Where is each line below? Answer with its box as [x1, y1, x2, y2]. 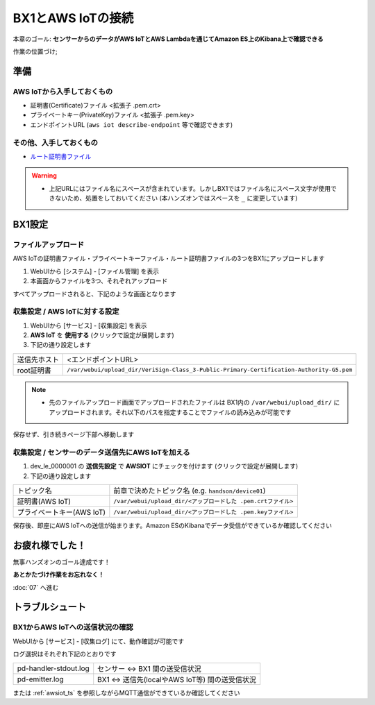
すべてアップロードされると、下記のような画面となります [12, 289, 176, 298]
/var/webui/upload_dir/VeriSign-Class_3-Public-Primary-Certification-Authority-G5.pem [67, 366, 353, 374]
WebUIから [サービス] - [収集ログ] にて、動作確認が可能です [12, 637, 184, 645]
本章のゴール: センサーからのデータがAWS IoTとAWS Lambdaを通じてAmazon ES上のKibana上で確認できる [12, 35, 324, 43]
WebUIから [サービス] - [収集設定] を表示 [30, 321, 147, 330]
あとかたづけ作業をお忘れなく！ [12, 570, 104, 579]
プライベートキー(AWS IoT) [17, 507, 106, 517]
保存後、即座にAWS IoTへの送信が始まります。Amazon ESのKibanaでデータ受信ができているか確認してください [12, 521, 333, 529]
